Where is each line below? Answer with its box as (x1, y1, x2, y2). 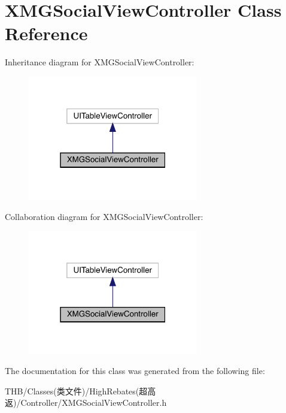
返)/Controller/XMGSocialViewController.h (5, 396, 167, 409)
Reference (5, 21, 88, 46)
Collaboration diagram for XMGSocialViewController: (5, 210, 203, 222)
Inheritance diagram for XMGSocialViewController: (5, 56, 194, 68)
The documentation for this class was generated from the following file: (5, 364, 265, 377)
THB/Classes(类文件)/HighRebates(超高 (5, 384, 156, 397)
